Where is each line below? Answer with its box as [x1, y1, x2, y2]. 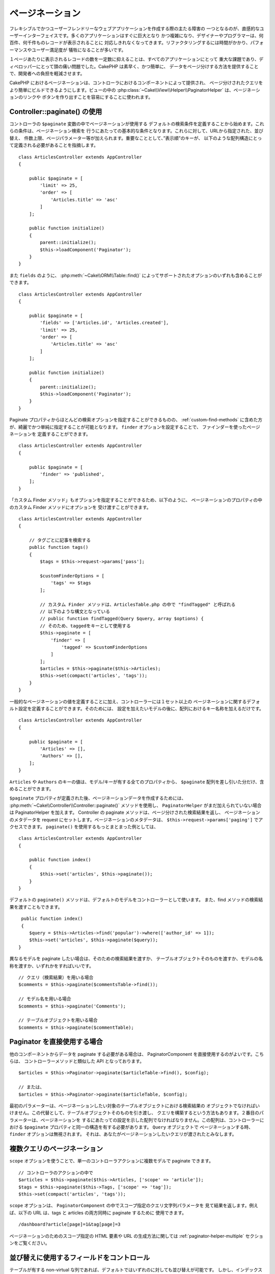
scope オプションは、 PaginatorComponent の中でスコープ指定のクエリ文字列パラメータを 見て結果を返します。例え [9, 1203, 258, 1209]
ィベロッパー [9, 63, 37, 69]
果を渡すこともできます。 [9, 904, 63, 910]
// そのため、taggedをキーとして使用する [40, 623, 131, 629]
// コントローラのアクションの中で [18, 1170, 94, 1176]
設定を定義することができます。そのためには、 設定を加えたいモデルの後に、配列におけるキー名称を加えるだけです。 [18, 706, 264, 712]
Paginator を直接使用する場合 [9, 1038, 103, 1046]
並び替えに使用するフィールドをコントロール [9, 1253, 150, 1262]
